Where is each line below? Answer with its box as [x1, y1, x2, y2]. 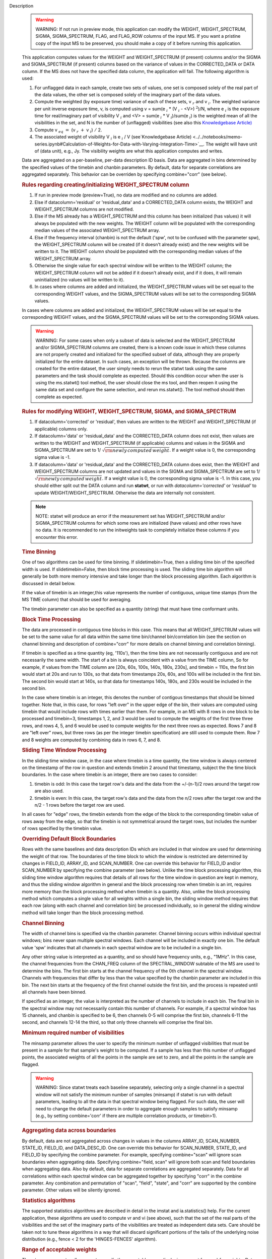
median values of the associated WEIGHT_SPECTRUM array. [34, 227, 160, 234]
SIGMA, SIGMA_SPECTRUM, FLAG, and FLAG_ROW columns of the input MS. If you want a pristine [35, 33, 241, 39]
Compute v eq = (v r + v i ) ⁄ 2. [34, 126, 102, 134]
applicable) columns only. [34, 426, 88, 432]
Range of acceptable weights [22, 1246, 97, 1253]
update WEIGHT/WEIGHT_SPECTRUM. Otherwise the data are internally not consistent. [34, 489, 216, 496]
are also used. [34, 788, 64, 794]
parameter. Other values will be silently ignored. [22, 1187, 121, 1193]
